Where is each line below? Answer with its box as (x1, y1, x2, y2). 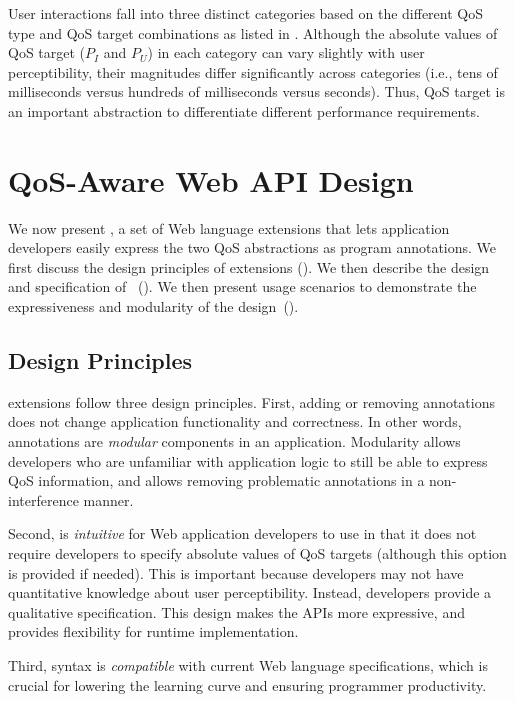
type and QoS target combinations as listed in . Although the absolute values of (8, 22, 498, 43)
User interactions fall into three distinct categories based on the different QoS (8, 3, 484, 23)
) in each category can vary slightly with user (147, 42, 425, 63)
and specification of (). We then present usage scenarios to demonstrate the (8, 276, 477, 297)
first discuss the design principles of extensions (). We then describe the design (8, 256, 490, 277)
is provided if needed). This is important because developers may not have (8, 562, 464, 583)
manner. (83, 489, 134, 510)
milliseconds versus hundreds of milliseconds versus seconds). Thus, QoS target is (8, 81, 505, 102)
